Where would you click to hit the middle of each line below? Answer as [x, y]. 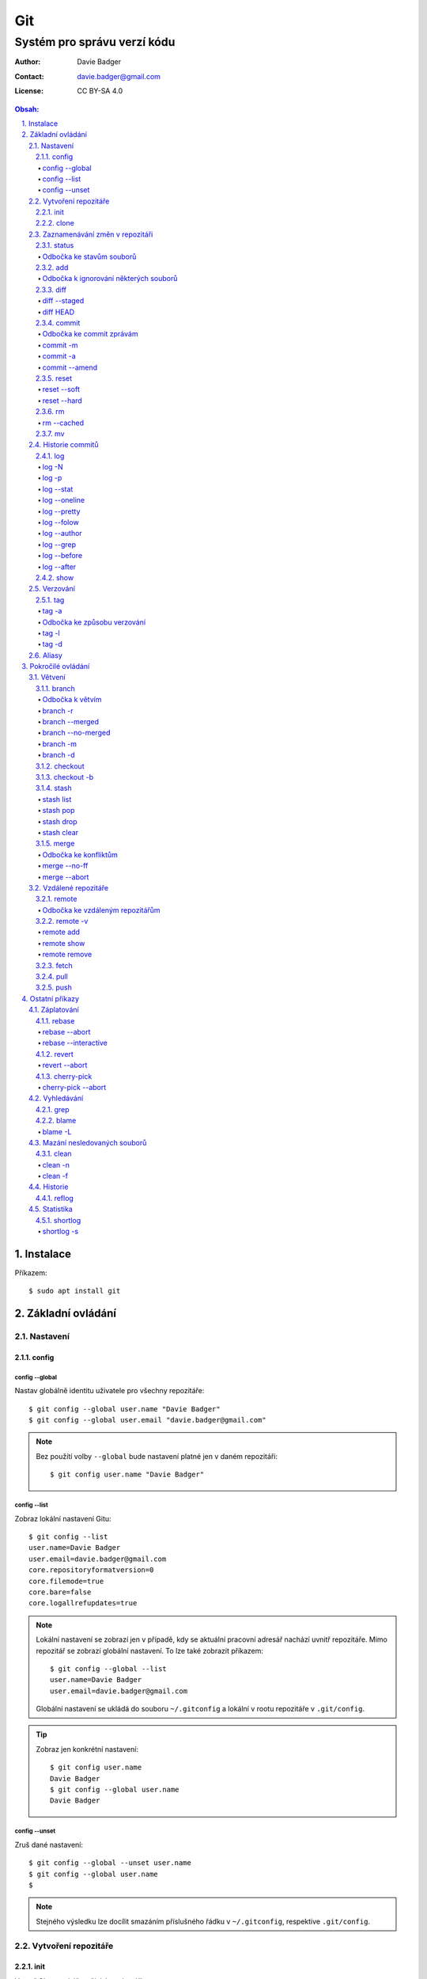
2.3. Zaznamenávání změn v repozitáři [91, 234]
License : [29, 91]
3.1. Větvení [47, 678]
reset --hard [62, 401]
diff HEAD [59, 312]
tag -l [51, 632]
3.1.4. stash [54, 788]
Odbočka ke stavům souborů [89, 256]
